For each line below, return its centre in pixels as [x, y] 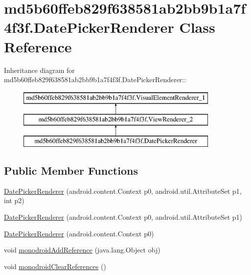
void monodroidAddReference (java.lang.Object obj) [82, 250]
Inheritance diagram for [39, 70]
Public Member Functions [71, 171]
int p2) [14, 200]
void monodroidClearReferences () [55, 266]
